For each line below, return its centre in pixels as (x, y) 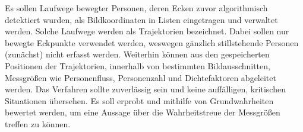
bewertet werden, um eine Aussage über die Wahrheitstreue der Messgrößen (143, 112)
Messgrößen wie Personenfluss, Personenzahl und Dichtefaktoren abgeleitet (141, 77)
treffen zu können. (38, 123)
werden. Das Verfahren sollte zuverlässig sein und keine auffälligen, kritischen (145, 89)
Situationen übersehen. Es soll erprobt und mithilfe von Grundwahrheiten (139, 100)
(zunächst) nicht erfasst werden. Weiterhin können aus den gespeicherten (137, 54)
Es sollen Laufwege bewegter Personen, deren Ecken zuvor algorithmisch (136, 8)
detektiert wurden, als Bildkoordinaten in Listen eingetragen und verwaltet (141, 19)
